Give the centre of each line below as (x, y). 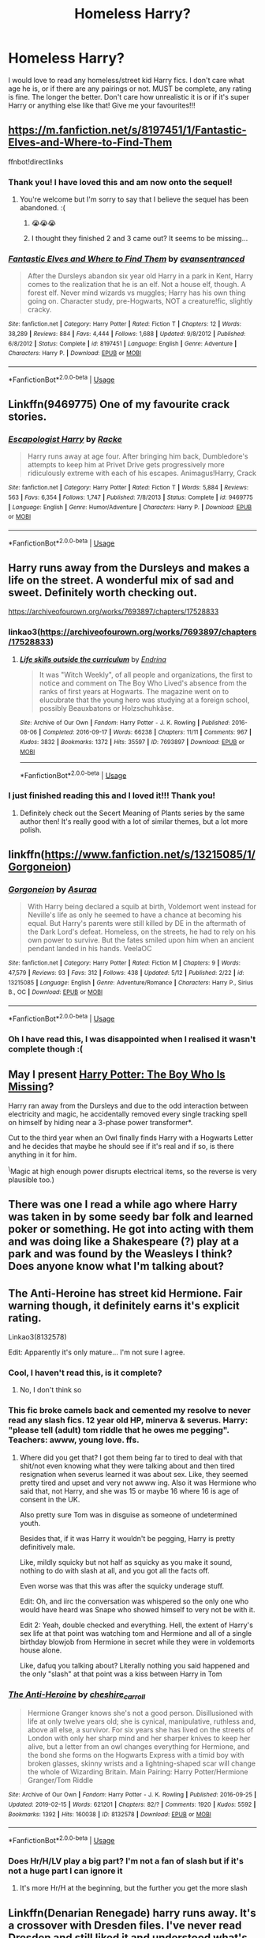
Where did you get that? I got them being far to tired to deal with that (131, 1457)
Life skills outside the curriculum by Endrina (93, 659)
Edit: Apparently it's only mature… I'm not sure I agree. (97, 1352)
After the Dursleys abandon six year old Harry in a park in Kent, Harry (140, 276)
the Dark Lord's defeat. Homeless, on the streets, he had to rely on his (142, 932)
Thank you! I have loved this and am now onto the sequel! (120, 182)
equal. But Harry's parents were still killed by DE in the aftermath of (136, 924)
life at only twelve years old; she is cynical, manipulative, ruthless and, (142, 1721)
